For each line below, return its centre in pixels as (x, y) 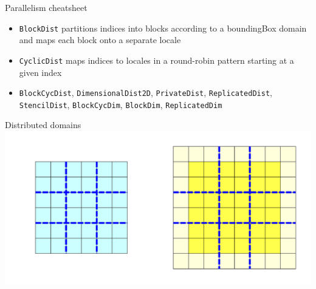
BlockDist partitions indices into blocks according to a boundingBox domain (163, 28)
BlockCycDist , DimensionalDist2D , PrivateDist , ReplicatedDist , (146, 93)
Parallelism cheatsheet (46, 7)
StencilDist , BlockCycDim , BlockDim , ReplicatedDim (121, 104)
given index (40, 72)
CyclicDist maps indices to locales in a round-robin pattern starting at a (156, 60)
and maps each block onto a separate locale (100, 40)
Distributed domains (43, 125)
